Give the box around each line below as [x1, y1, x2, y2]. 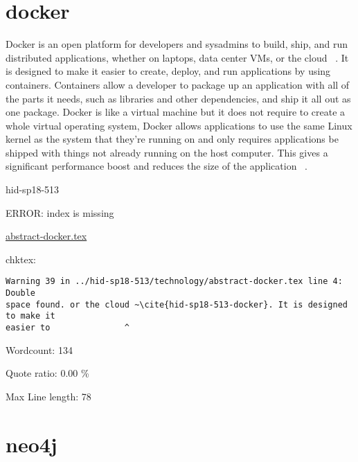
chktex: [6, 251, 36, 266]
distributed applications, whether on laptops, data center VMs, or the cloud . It [6, 50, 349, 64]
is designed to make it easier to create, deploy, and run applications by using [6, 64, 331, 78]
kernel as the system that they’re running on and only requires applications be [6, 132, 339, 146]
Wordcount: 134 [6, 342, 73, 357]
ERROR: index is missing [6, 205, 114, 220]
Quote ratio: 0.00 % [6, 366, 89, 380]
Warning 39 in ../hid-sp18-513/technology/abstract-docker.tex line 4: [6, 276, 343, 287]
